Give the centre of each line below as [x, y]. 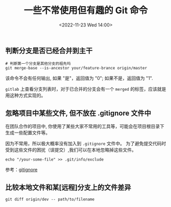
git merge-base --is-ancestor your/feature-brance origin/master [76, 68]
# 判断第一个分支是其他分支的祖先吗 [38, 64]
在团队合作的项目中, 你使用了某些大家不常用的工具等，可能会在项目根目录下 [85, 126]
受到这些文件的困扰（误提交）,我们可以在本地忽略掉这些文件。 [71, 150]
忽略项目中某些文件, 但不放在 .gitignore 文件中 [78, 113]
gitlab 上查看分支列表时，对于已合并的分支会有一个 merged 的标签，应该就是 [86, 89]
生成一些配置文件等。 [28, 133]
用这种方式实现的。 [26, 95]
